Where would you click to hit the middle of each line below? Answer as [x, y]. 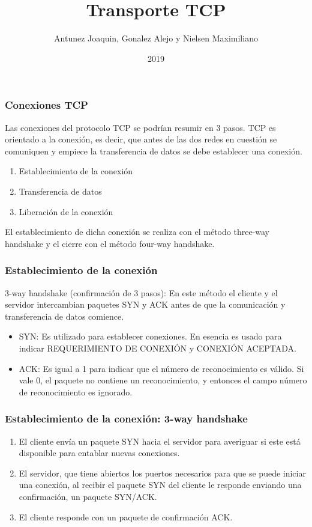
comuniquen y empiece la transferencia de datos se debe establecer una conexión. [154, 151]
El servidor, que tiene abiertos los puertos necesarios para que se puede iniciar [162, 473]
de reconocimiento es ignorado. [76, 391]
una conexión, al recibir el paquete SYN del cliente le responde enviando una [160, 485]
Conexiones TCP [46, 105]
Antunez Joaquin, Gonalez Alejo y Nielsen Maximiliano [156, 38]
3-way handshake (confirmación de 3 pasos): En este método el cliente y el [141, 292]
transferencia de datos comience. [64, 316]
